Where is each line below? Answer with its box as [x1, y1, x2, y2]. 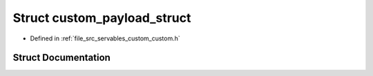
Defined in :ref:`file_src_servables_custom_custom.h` [30, 34, 181, 42]
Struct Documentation [12, 52, 111, 64]
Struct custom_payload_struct [12, 10, 191, 25]
